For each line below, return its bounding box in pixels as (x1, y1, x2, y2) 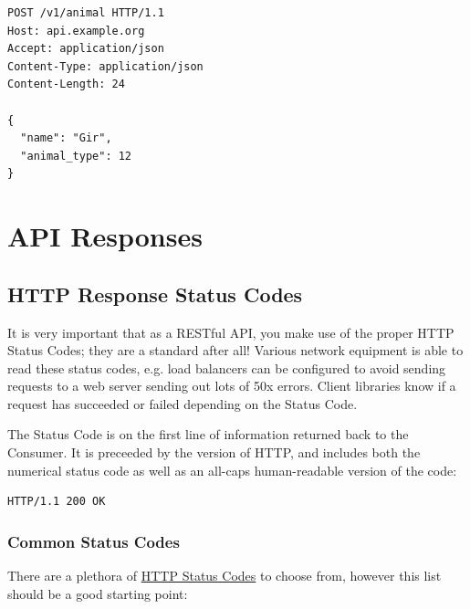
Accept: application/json (7, 42, 164, 56)
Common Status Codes (7, 530, 180, 552)
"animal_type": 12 (20, 149, 132, 163)
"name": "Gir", (20, 131, 112, 145)
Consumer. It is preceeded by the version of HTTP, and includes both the (7, 443, 421, 462)
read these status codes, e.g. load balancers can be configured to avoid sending (7, 358, 446, 377)
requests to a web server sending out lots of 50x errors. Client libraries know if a (7, 376, 456, 395)
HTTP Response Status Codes (7, 279, 303, 308)
